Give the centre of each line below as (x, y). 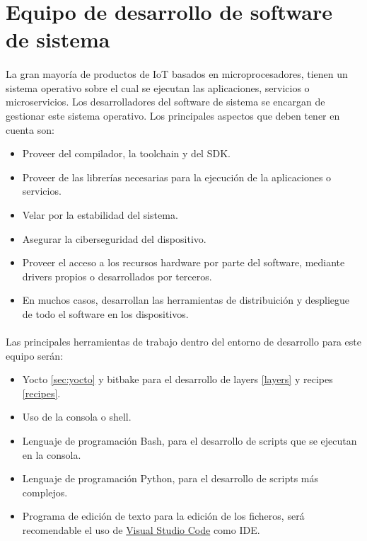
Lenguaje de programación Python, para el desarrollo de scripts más (170, 478)
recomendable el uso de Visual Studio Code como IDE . (141, 530)
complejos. (45, 492)
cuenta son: (30, 129)
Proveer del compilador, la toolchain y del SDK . (126, 153)
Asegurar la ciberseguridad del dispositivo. (114, 238)
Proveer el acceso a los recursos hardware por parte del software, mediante (183, 262)
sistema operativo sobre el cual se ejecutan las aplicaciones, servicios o (158, 87)
